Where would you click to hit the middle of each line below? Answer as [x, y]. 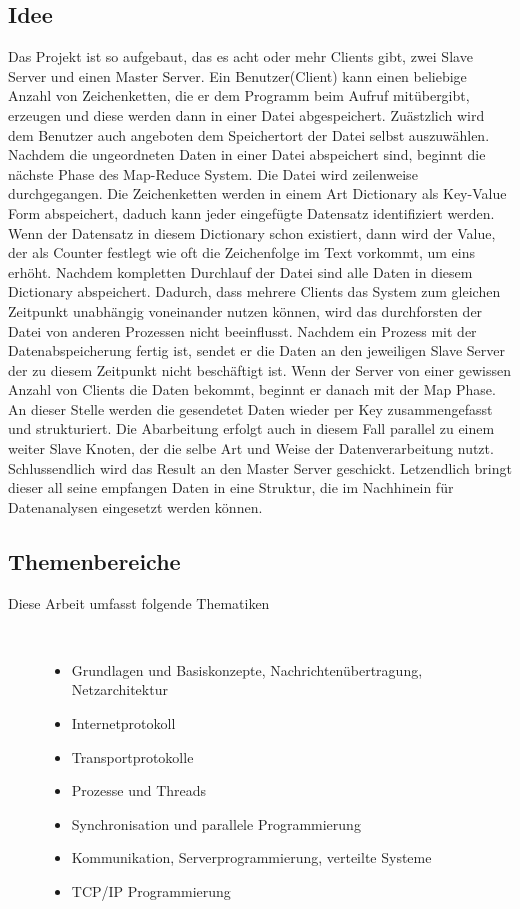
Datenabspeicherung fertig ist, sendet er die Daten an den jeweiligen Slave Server [257, 350]
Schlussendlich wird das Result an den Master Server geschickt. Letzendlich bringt [260, 467]
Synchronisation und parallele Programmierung [216, 823]
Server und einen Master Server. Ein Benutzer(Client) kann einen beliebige [237, 75]
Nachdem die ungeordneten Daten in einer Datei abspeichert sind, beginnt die [247, 154]
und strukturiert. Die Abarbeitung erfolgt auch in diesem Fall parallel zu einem [251, 428]
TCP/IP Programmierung [151, 891]
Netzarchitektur [119, 689]
